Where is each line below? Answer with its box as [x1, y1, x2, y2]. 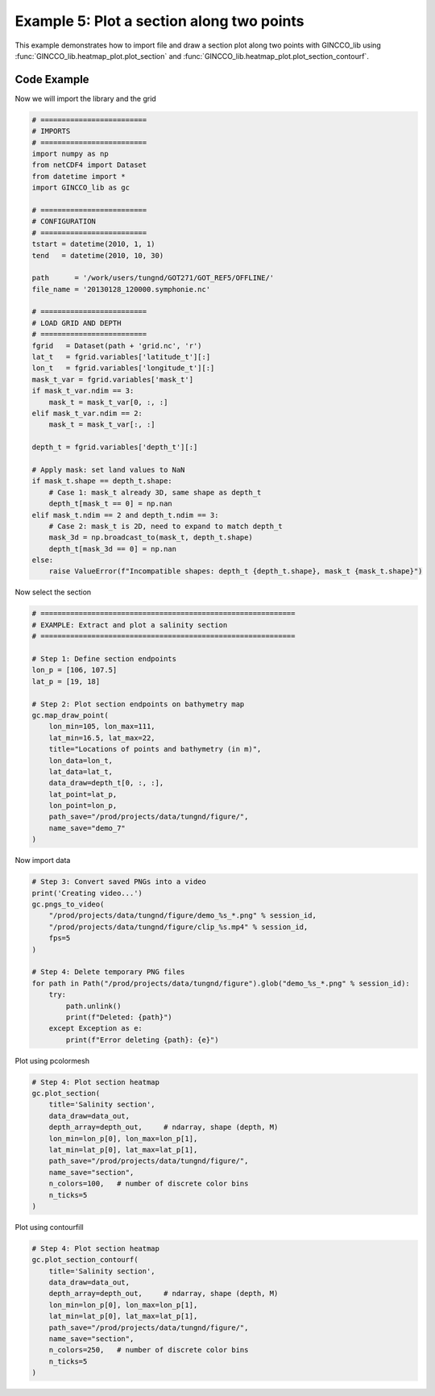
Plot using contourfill [14, 1222, 84, 1231]
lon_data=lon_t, [48, 756, 113, 765]
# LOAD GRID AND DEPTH [31, 319, 122, 327]
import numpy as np [31, 149, 109, 158]
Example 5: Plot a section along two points [14, 12, 304, 30]
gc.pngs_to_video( [31, 899, 105, 909]
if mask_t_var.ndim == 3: [31, 386, 135, 395]
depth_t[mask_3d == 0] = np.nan [48, 544, 177, 553]
